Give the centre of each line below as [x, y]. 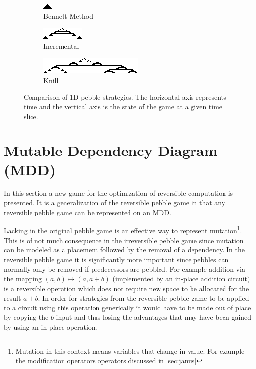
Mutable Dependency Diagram [111, 150]
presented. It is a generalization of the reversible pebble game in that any [115, 202]
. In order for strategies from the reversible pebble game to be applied [144, 298]
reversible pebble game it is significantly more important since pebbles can [116, 259]
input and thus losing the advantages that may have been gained [154, 317]
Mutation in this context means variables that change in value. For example [130, 351]
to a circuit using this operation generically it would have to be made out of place [128, 307]
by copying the [26, 317]
